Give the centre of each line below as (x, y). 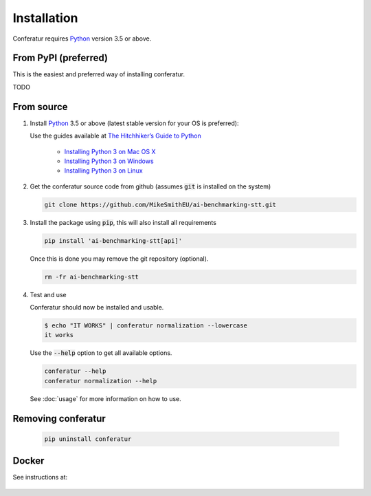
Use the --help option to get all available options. (101, 353)
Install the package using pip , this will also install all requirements (123, 222)
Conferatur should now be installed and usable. (97, 307)
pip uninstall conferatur (88, 439)
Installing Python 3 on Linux (104, 171)
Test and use (48, 294)
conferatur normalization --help (101, 381)
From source (40, 107)
